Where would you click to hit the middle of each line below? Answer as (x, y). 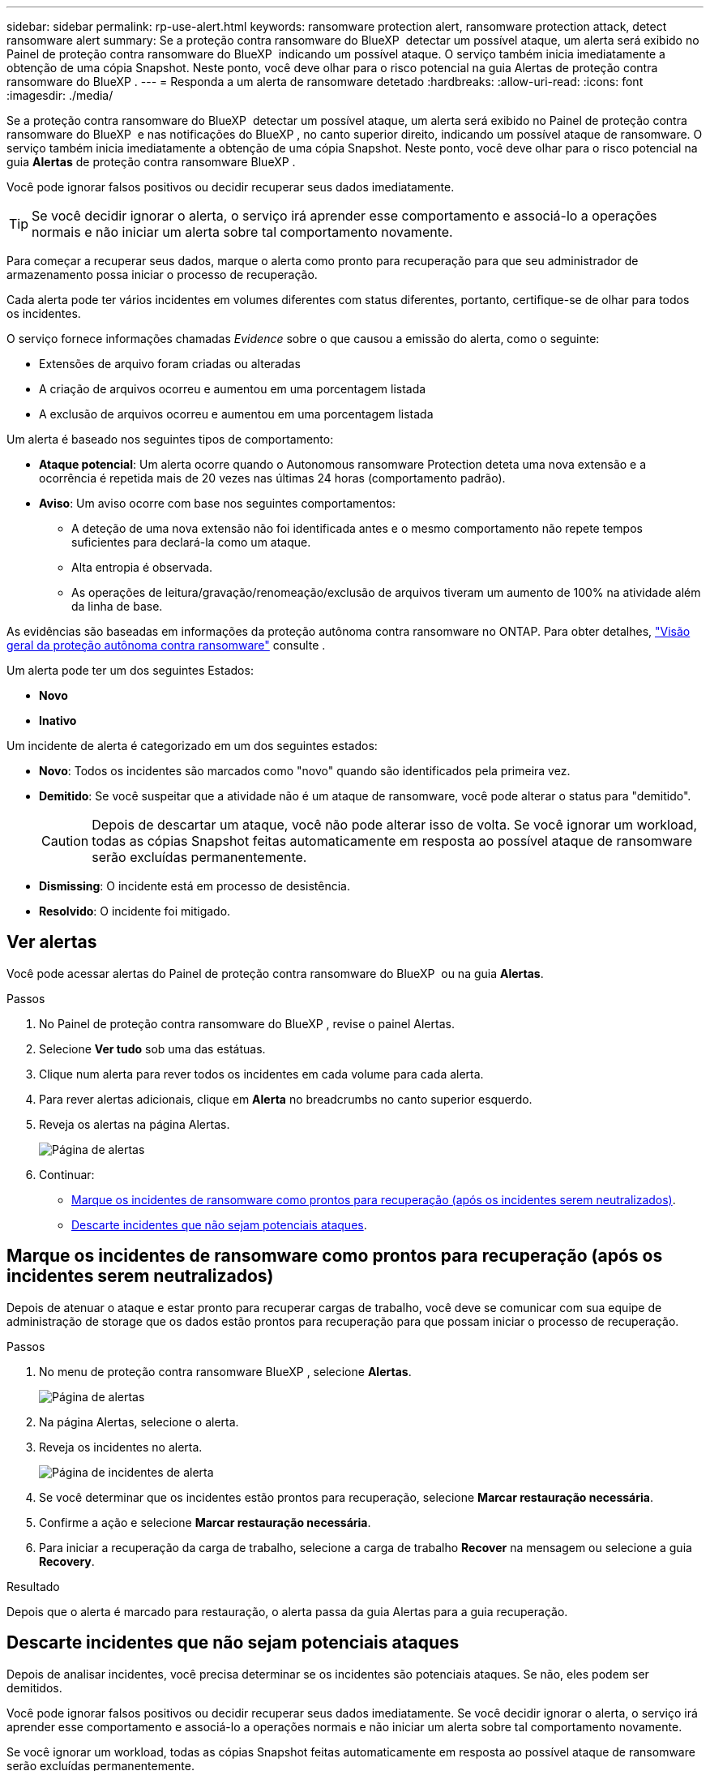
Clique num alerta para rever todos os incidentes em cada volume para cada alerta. (261, 1074)
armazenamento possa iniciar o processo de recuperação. (162, 274)
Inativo (58, 720)
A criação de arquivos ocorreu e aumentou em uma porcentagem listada (233, 389)
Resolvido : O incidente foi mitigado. (135, 911)
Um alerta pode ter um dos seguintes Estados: (130, 670)
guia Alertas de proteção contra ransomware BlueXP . (151, 162)
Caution (65, 841)
